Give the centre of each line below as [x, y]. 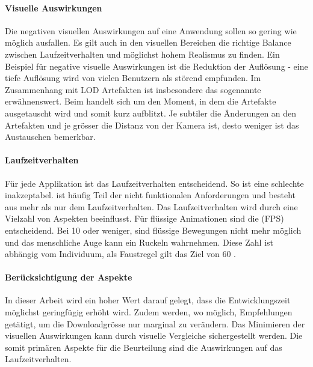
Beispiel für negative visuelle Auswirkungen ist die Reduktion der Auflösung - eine [156, 66]
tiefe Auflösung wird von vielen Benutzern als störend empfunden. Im [133, 78]
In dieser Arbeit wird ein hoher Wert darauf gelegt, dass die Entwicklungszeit [148, 300]
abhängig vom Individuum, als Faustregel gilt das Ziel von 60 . [120, 254]
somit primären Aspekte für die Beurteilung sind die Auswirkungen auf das [144, 347]
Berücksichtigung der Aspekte [69, 277]
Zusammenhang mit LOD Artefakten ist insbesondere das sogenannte [133, 89]
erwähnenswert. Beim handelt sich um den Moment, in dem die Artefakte [141, 101]
